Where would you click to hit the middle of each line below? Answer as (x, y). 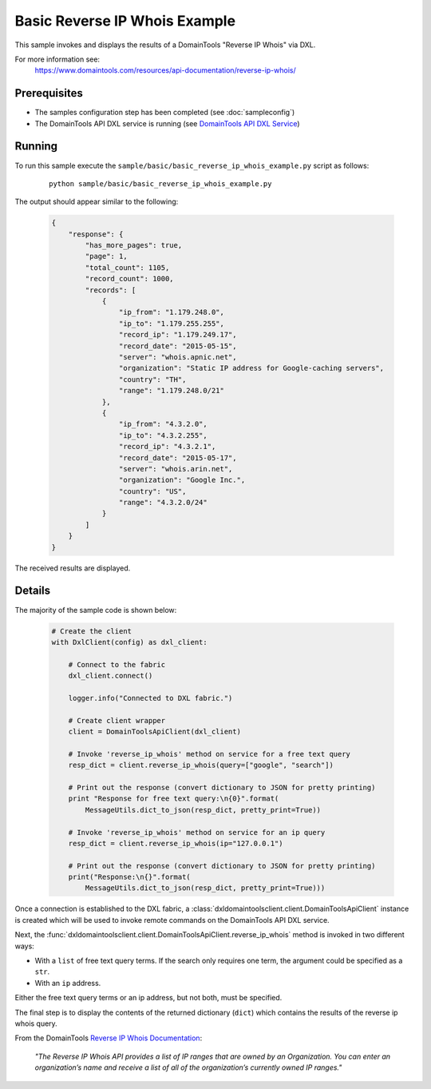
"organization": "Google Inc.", (182, 480)
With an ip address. (68, 983)
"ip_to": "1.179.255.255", (172, 323)
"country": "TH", (152, 379)
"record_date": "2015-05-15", (178, 346)
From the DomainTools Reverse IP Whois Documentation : (109, 1038)
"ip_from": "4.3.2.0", (163, 424)
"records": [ (111, 290)
